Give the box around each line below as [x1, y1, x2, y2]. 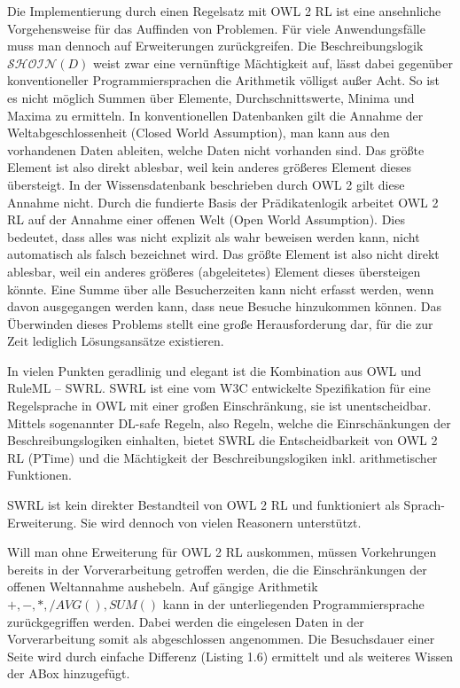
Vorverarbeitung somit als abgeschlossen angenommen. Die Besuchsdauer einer [7, 629, 435, 648]
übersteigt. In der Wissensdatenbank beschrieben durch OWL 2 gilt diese [7, 175, 405, 193]
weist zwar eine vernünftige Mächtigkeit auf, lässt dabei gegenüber [92, 53, 453, 72]
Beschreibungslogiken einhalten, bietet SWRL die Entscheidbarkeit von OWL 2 [7, 431, 438, 450]
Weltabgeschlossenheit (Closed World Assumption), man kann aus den [7, 123, 390, 142]
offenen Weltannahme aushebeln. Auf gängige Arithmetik [7, 577, 318, 596]
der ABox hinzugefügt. [7, 664, 130, 683]
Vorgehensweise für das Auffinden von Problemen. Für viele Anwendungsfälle [7, 19, 425, 37]
